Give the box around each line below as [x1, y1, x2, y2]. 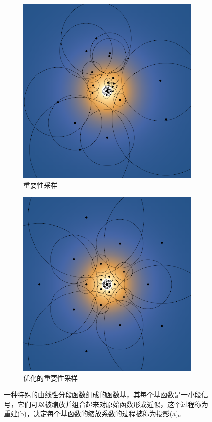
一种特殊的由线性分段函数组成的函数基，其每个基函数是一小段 [4, 389, 201, 400]
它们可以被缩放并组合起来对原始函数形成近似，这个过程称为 [17, 399, 208, 409]
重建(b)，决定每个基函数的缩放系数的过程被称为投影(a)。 [4, 408, 185, 419]
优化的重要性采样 [23, 373, 78, 383]
